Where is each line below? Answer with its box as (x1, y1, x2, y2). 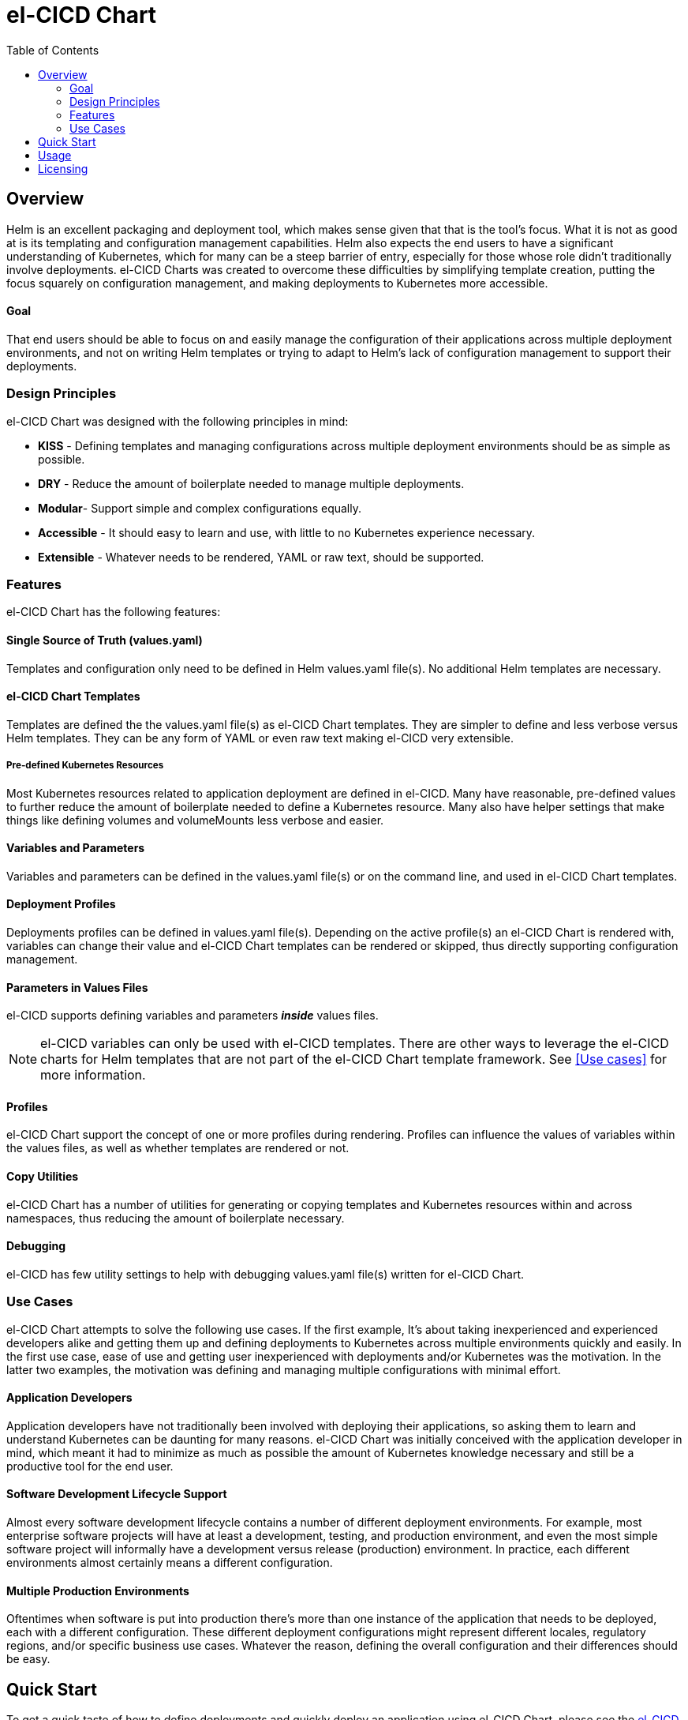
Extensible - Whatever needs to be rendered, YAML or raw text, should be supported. (38, 550, 484, 564)
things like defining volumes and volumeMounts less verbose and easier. (6, 813, 384, 827)
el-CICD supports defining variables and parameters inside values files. (6, 1008, 379, 1023)
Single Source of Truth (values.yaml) (6, 633, 203, 647)
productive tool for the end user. (6, 1459, 174, 1473)
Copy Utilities (6, 1170, 79, 1184)
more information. (40, 1067, 146, 1083)
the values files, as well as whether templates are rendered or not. (6, 1141, 350, 1155)
